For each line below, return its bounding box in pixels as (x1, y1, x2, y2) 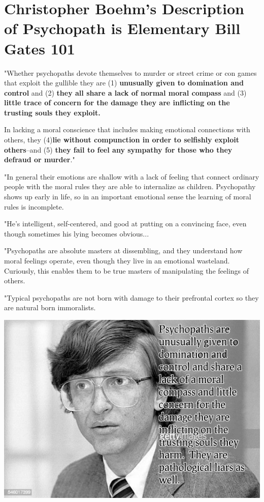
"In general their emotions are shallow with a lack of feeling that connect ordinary (4, 171, 259, 182)
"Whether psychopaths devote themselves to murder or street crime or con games (4, 67, 257, 78)
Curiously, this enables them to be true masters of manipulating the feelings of (4, 265, 249, 276)
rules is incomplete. (4, 201, 64, 212)
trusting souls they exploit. (4, 107, 101, 117)
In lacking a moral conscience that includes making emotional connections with (4, 124, 250, 135)
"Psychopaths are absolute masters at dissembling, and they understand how (4, 245, 243, 256)
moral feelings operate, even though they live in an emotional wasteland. (4, 255, 230, 265)
